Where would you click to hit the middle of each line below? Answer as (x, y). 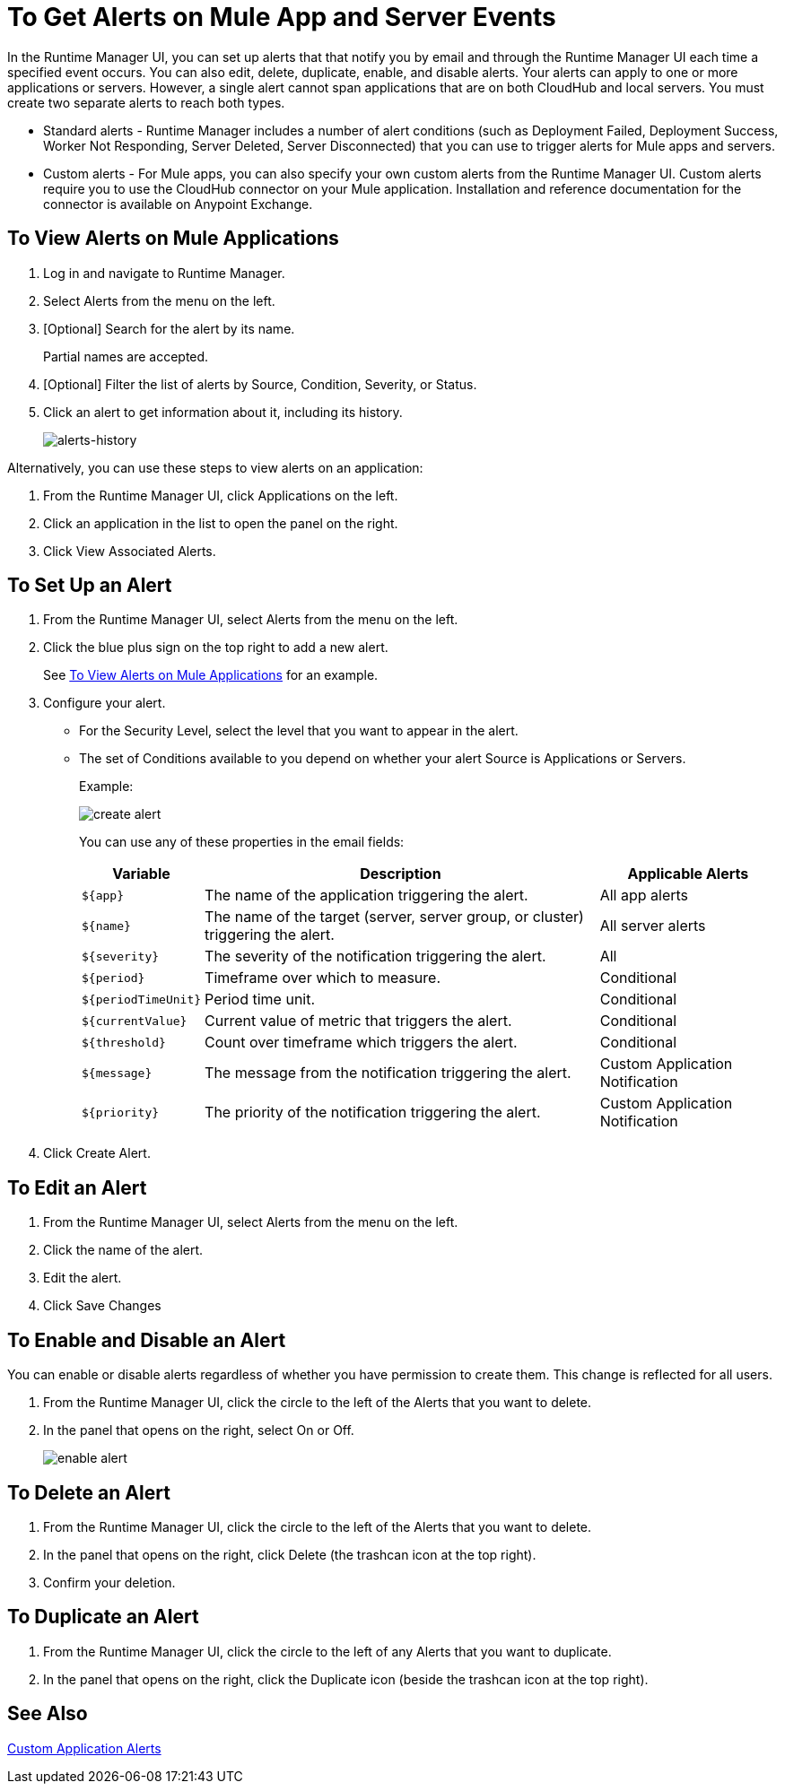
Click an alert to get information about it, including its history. (223, 412)
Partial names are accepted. (126, 356)
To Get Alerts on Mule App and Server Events (282, 17)
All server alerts (653, 926)
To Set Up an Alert (90, 586)
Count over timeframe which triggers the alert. (361, 1043)
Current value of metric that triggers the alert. (358, 1021)
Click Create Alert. (97, 1153)
